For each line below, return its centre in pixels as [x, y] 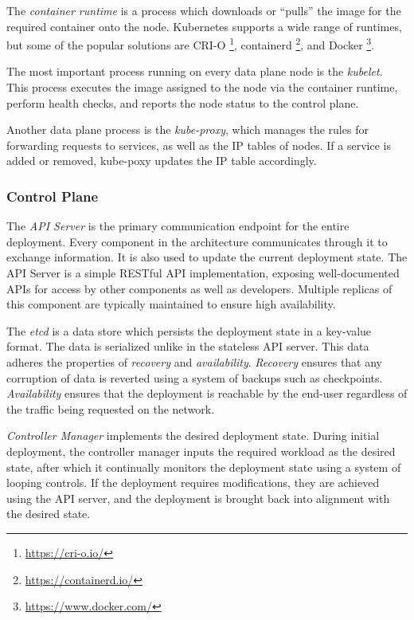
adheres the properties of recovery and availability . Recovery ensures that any [195, 361]
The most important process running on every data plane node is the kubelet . [195, 71]
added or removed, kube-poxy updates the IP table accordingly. [162, 161]
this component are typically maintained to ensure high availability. [171, 304]
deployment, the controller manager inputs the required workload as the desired [201, 451]
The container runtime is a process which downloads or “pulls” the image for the [204, 10]
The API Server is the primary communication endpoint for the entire [178, 226]
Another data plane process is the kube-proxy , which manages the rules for [187, 129]
